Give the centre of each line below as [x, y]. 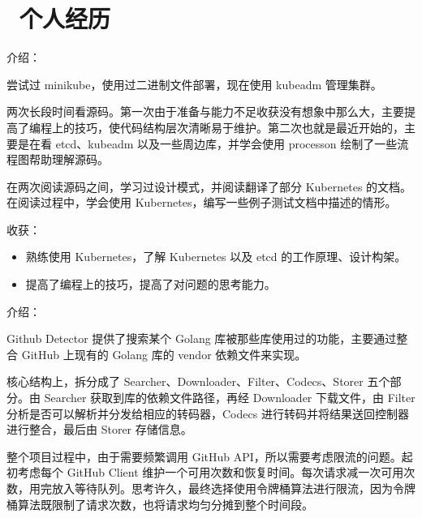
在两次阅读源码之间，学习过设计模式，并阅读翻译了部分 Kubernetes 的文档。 [209, 186]
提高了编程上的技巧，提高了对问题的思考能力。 [151, 284]
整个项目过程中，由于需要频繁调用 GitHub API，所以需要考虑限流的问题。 [204, 456]
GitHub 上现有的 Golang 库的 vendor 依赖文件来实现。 [164, 354]
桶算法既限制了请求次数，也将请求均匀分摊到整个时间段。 [160, 504]
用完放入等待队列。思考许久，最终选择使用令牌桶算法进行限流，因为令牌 [222, 488]
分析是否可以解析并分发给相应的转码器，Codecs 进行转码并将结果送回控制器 [208, 413]
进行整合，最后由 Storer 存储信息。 [99, 429]
